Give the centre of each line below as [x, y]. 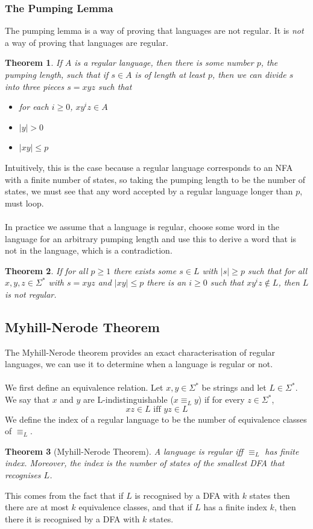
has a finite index [235, 507]
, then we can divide [249, 74]
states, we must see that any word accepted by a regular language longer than [149, 191]
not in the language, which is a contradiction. [89, 250]
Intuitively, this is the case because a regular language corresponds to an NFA [149, 167]
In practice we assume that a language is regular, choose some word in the [142, 226]
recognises [23, 475]
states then [270, 495]
